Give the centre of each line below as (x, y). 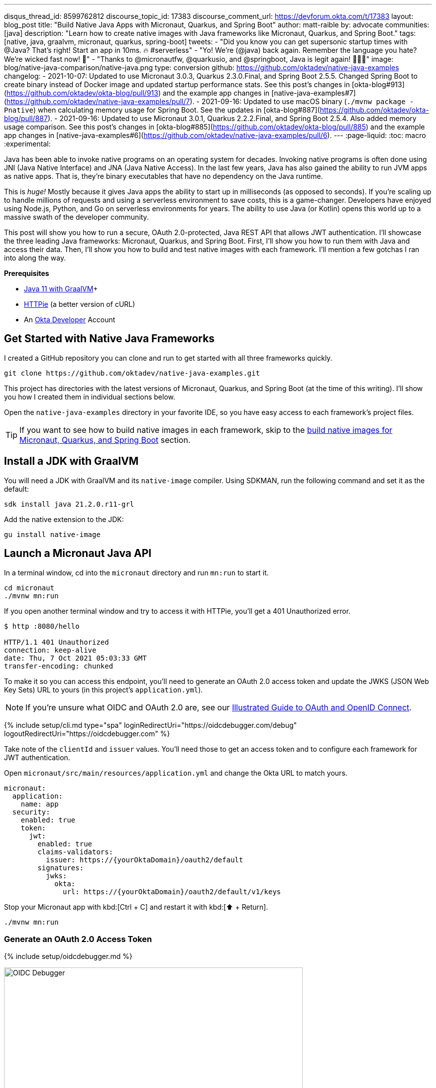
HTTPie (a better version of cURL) (80, 304)
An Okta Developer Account (70, 320)
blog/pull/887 (26, 118)
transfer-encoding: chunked (59, 666)
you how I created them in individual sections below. (90, 397)
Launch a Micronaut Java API (78, 553)
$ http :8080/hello (42, 626)
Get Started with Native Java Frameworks (109, 339)
